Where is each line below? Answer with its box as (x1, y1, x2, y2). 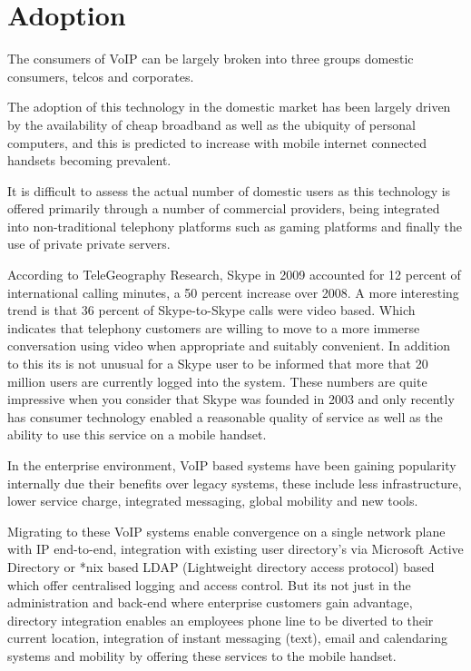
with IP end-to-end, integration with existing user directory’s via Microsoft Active (7, 539, 464, 558)
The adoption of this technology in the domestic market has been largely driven (7, 97, 451, 116)
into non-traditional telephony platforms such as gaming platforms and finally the (7, 216, 462, 235)
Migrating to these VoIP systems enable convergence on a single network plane (7, 521, 446, 540)
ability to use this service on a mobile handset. (7, 425, 267, 444)
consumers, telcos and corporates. (7, 66, 194, 85)
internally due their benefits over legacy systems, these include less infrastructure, (7, 473, 462, 492)
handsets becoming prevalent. (7, 151, 172, 170)
